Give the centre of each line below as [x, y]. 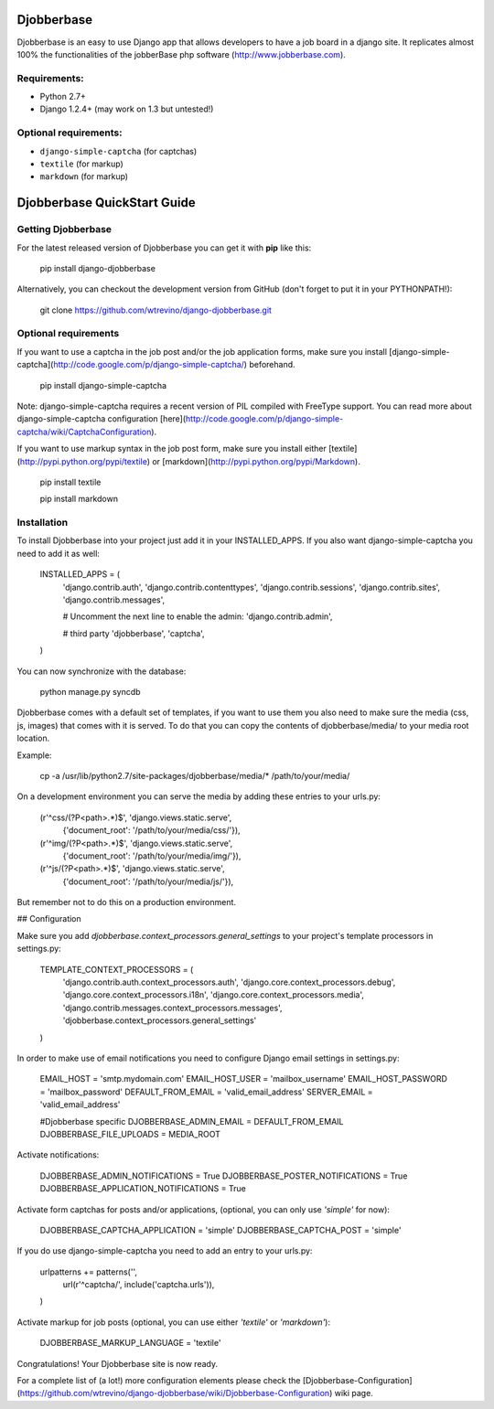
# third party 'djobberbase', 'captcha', [134, 633]
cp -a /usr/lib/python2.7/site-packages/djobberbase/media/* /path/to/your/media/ [195, 775]
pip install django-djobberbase [97, 268]
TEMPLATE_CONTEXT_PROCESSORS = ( [117, 969]
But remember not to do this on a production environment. [127, 902]
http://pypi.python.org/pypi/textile [84, 461]
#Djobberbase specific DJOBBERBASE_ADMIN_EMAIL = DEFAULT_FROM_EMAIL [192, 1121]
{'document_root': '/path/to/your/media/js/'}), [148, 881]
